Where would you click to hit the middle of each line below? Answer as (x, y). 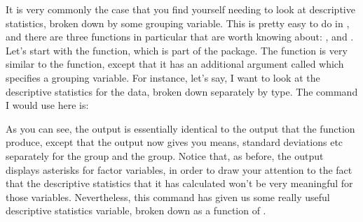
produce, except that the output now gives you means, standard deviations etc (174, 142)
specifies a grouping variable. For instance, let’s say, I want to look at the (163, 77)
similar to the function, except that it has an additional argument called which (175, 64)
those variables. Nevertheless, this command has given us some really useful (168, 197)
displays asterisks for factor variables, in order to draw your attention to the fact (179, 169)
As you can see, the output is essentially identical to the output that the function (180, 128)
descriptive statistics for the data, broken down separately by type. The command (182, 91)
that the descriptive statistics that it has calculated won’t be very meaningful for (179, 183)
